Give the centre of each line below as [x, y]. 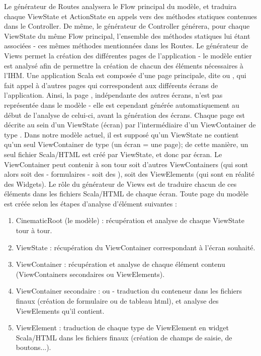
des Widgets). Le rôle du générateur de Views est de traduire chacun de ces [120, 184]
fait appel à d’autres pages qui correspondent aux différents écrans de [111, 85]
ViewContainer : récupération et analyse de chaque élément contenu [120, 264]
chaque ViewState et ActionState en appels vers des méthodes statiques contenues [130, 16]
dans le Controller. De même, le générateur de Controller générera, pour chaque [127, 26]
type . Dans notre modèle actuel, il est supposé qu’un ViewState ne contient [121, 134]
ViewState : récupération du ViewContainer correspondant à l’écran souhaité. [136, 247]
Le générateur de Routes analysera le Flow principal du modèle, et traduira [120, 6]
